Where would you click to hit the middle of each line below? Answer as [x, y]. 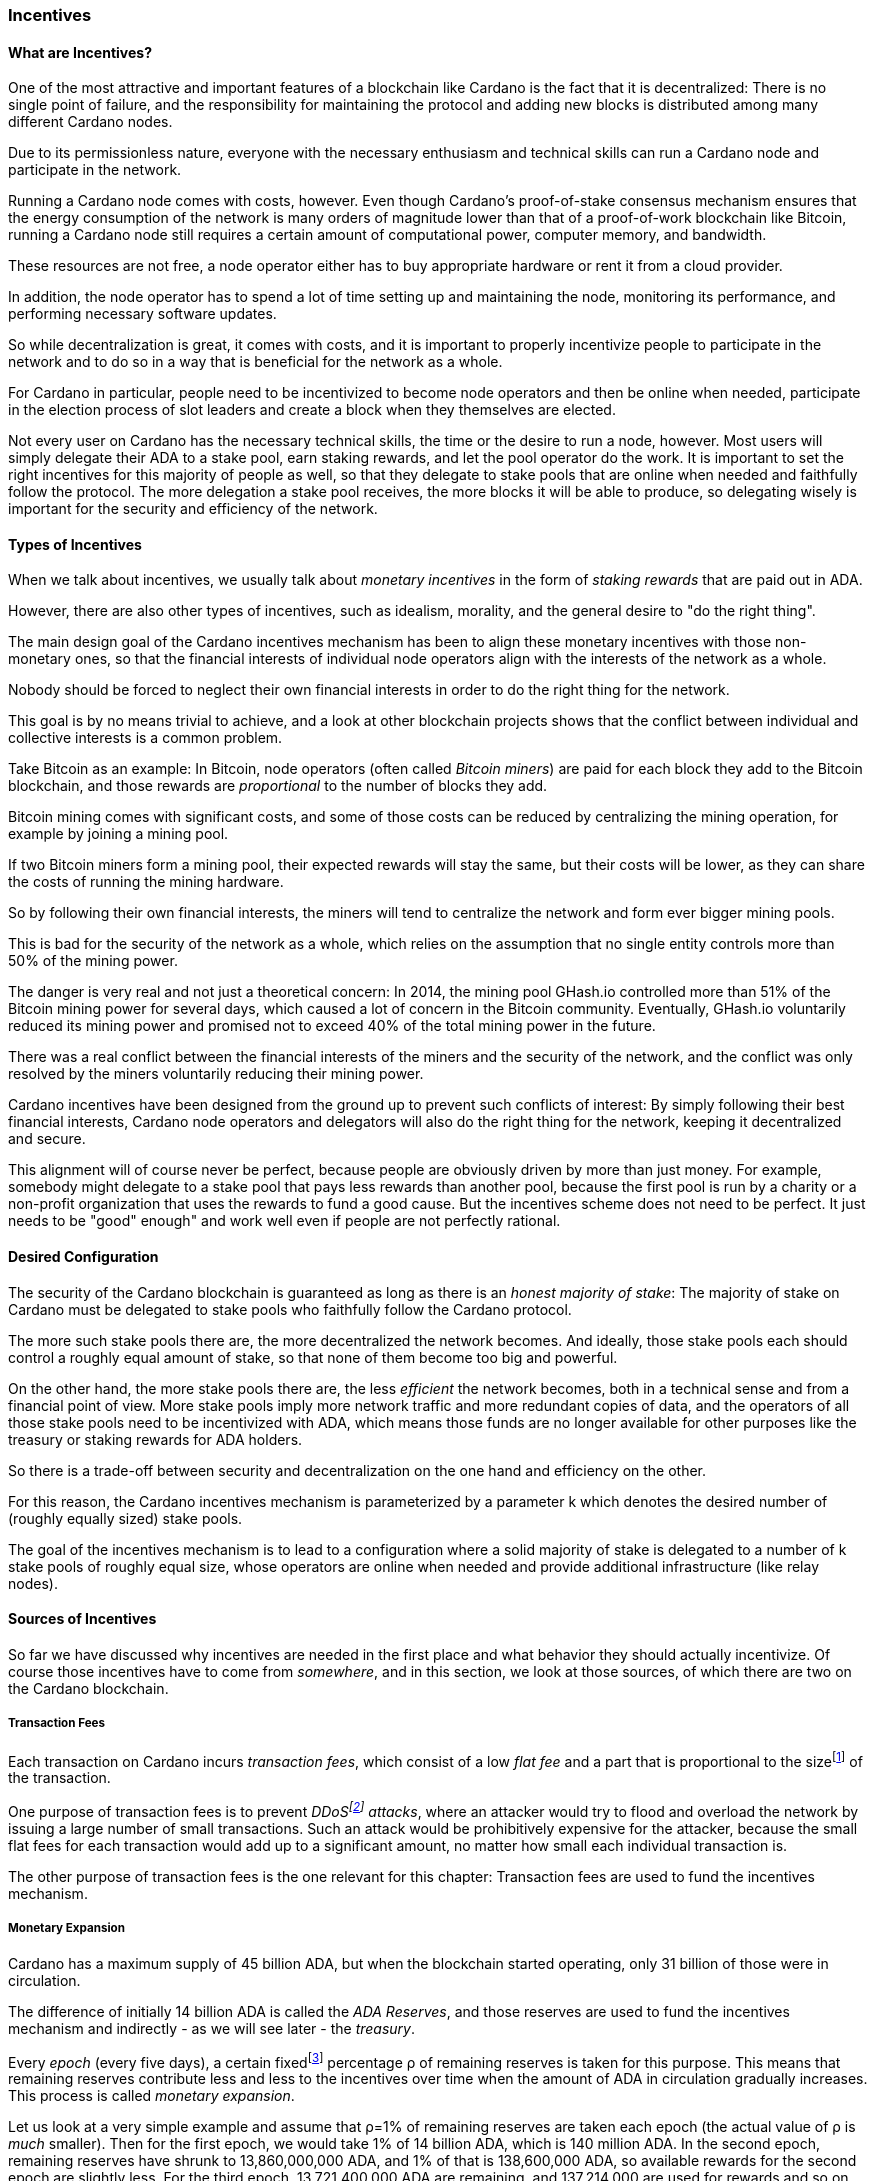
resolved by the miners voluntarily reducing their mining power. [216, 1074]
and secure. [47, 1139]
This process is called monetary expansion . [151, 2096]
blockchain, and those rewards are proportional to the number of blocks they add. [278, 786]
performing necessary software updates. [142, 314]
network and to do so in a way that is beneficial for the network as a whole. [255, 362]
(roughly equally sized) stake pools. [125, 1518]
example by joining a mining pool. [118, 834]
